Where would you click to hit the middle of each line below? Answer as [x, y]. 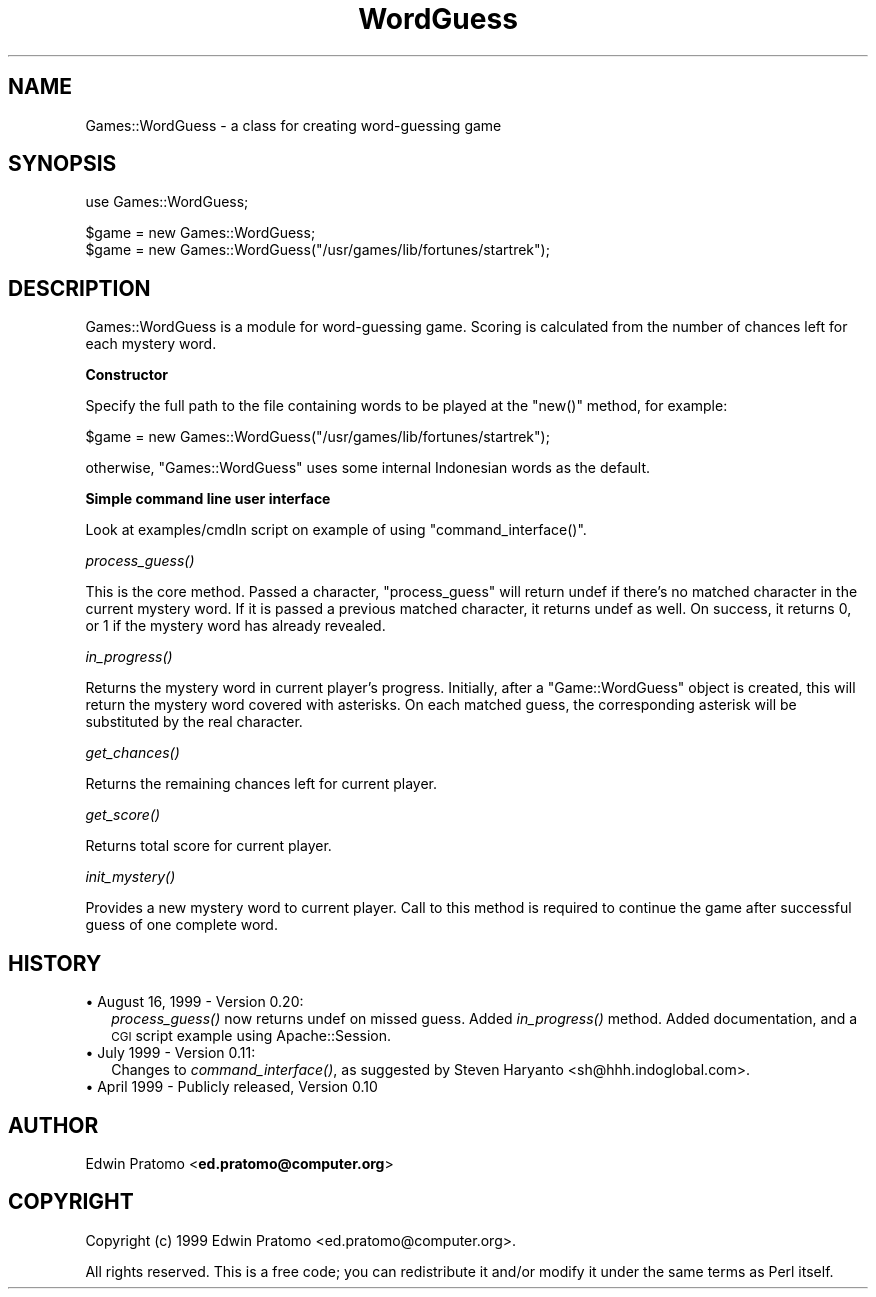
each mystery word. [151, 344]
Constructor [126, 375]
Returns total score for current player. [208, 846]
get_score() [123, 815]
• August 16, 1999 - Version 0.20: [194, 1002]
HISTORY [55, 963]
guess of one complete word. [181, 925]
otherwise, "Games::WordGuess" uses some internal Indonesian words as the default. [368, 468]
